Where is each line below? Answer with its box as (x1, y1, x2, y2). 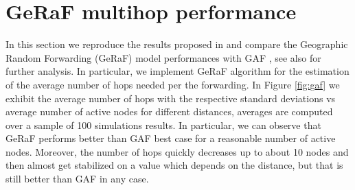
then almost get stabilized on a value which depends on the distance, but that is (5, 158, 343, 172)
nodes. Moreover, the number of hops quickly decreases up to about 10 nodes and (5, 144, 349, 158)
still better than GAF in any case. (5, 171, 149, 186)
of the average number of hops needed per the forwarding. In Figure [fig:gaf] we (5, 77, 340, 91)
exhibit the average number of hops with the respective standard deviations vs (5, 91, 336, 105)
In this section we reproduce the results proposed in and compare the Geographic (5, 37, 348, 51)
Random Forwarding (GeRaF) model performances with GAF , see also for (5, 50, 321, 64)
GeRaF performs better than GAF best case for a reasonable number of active (5, 131, 336, 145)
